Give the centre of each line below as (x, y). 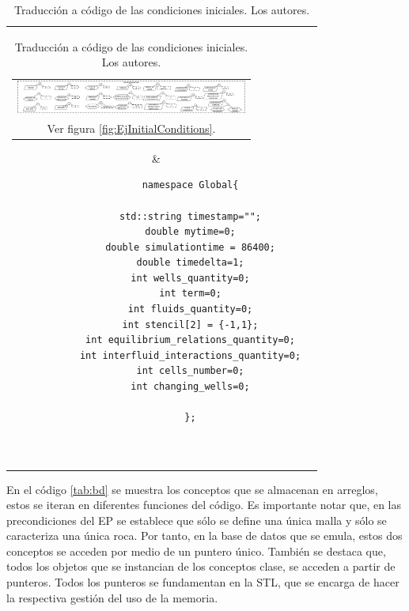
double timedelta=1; (190, 263)
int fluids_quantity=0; (190, 309)
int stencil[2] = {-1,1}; (190, 324)
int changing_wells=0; (190, 387)
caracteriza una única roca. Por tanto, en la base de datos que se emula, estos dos (204, 536)
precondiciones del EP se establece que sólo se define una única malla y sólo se (197, 520)
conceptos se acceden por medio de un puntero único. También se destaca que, (196, 551)
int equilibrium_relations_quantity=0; (190, 340)
